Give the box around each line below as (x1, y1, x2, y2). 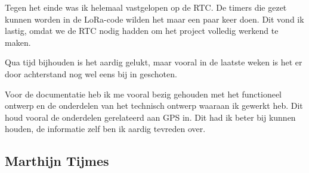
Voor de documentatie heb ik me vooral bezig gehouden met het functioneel (5, 87, 282, 100)
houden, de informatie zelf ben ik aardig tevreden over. (5, 122, 206, 135)
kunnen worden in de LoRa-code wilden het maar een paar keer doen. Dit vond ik (5, 12, 304, 25)
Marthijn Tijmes (5, 152, 109, 170)
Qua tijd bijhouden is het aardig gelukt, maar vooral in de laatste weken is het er (5, 56, 302, 68)
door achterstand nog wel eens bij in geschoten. (5, 67, 177, 80)
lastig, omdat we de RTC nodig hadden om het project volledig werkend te (5, 24, 279, 37)
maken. (5, 36, 31, 48)
